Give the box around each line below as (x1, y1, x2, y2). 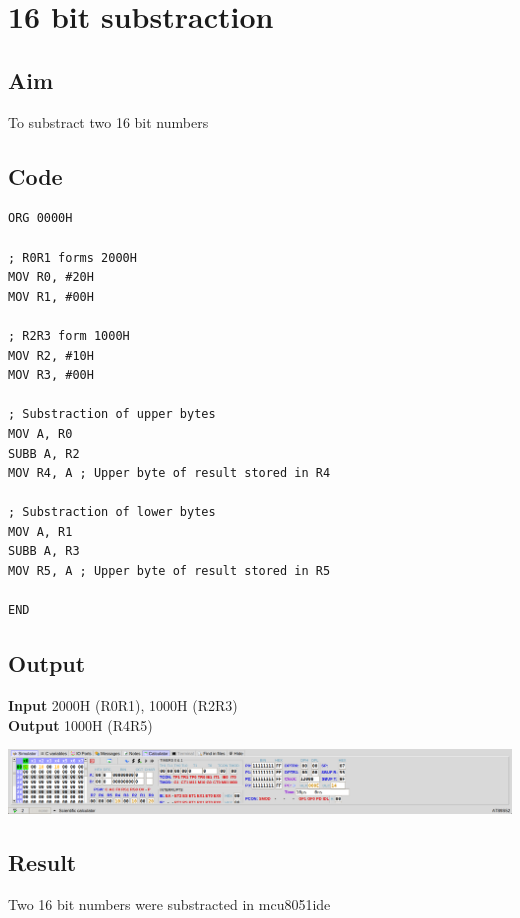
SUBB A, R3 (8, 544, 80, 559)
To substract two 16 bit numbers (8, 111, 209, 132)
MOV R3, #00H (8, 368, 94, 383)
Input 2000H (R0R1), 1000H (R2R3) (8, 695, 238, 716)
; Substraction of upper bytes (8, 407, 216, 422)
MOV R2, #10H (8, 348, 94, 363)
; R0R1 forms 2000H (8, 250, 137, 265)
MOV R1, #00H (8, 289, 94, 304)
